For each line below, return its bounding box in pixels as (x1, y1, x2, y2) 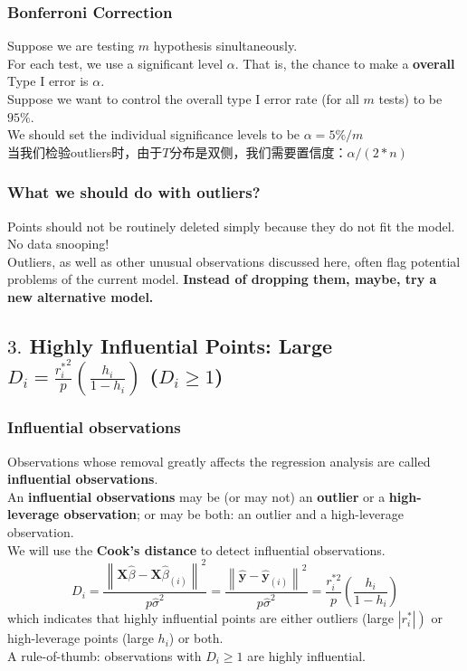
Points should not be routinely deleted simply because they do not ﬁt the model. (7, 216, 455, 235)
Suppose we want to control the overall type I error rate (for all (7, 90, 359, 108)
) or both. (168, 628, 224, 647)
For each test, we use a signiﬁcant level (7, 53, 224, 72)
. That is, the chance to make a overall (234, 53, 455, 72)
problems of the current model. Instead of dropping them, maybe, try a (7, 269, 437, 288)
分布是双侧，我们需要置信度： (169, 142, 348, 161)
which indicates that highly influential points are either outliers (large (7, 609, 395, 628)
